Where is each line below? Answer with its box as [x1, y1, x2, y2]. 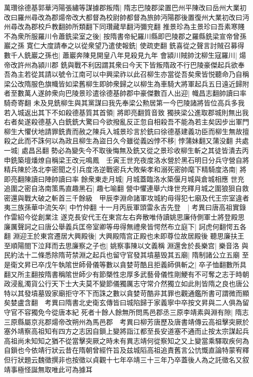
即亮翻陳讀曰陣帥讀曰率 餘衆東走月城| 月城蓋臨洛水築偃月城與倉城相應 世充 [4, 173, 244, 184]
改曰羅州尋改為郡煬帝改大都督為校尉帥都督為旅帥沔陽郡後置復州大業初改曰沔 [4, 12, 249, 22]
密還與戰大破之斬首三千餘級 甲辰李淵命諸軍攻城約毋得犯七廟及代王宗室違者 [4, 192, 249, 203]
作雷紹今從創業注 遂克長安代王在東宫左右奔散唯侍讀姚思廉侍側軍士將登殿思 [4, 212, 245, 222]
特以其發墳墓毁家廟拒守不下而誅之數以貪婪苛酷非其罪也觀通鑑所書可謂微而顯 [4, 288, 249, 298]
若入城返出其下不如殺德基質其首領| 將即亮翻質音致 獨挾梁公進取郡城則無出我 [4, 107, 249, 117]
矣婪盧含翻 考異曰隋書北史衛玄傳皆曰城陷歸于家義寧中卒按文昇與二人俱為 [4, 297, 242, 308]
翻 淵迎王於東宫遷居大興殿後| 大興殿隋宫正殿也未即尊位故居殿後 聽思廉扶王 [4, 231, 244, 241]
